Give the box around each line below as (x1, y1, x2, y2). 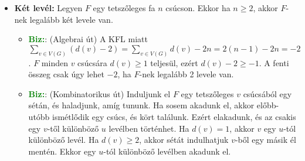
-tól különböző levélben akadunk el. (103, 145, 231, 157)
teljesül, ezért (150, 56, 198, 68)
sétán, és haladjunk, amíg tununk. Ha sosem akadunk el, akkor (28, 99, 255, 111)
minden (41, 56, 68, 68)
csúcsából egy (243, 87, 292, 100)
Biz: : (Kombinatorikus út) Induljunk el (28, 87, 171, 100)
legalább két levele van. (29, 13, 113, 25)
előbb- (256, 99, 279, 111)
